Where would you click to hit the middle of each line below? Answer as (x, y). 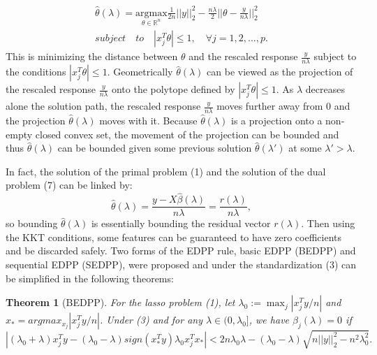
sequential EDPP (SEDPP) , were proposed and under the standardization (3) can (181, 265)
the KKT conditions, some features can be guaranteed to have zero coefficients (174, 237)
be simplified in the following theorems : (90, 278)
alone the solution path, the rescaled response (103, 106)
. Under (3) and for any (151, 320)
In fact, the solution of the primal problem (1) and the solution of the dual (166, 171)
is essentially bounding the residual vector (181, 223)
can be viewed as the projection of (280, 72)
